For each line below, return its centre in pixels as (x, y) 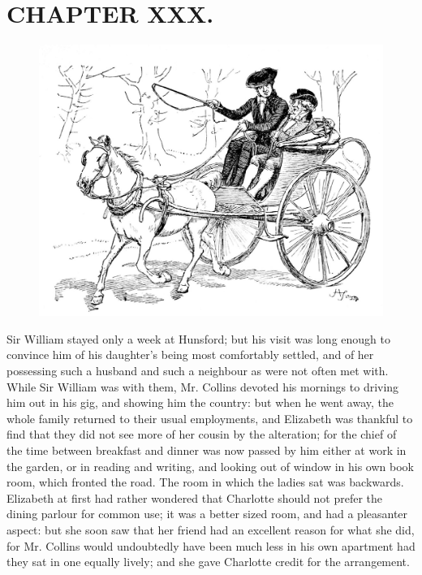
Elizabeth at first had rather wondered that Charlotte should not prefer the (195, 497)
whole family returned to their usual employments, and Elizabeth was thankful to (210, 418)
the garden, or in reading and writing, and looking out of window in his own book (210, 466)
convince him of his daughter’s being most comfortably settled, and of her (190, 355)
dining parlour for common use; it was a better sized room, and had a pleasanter (207, 514)
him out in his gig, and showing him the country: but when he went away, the (200, 402)
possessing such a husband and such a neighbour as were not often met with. (198, 371)
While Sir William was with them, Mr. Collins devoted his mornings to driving (203, 386)
